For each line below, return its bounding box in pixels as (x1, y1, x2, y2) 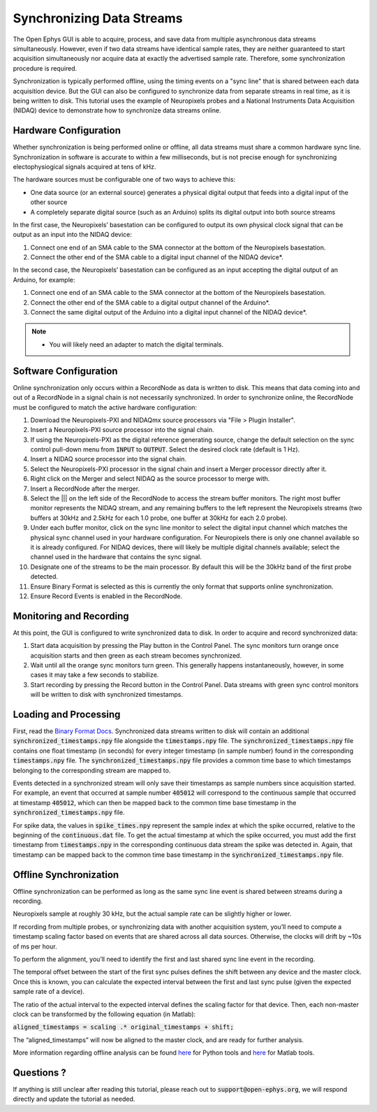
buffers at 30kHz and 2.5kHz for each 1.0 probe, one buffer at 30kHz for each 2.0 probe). (30, 514, 288, 522)
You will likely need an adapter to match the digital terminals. (49, 340, 224, 349)
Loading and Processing (13, 709, 121, 720)
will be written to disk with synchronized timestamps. (30, 691, 183, 699)
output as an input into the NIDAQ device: (13, 231, 132, 239)
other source (30, 198, 68, 206)
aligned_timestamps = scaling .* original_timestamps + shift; (13, 1023, 234, 1031)
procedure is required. (13, 64, 77, 73)
